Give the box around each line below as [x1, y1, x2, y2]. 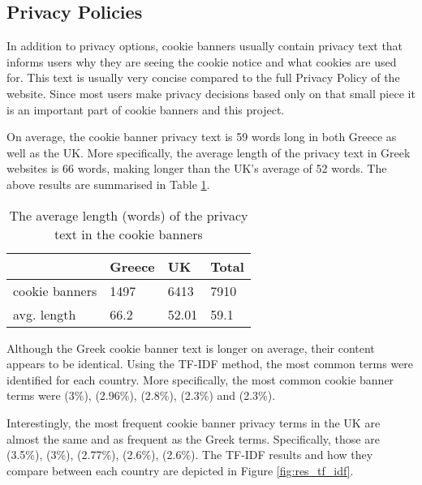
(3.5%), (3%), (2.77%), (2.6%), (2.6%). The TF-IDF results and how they [6, 446, 373, 463]
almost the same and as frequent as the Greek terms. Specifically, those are [6, 430, 380, 447]
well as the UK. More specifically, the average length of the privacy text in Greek [6, 144, 411, 161]
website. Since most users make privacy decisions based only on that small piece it [6, 84, 416, 101]
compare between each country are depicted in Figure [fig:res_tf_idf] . [6, 461, 354, 479]
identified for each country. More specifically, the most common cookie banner [6, 371, 394, 388]
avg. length [13, 304, 76, 324]
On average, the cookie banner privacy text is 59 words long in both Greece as [6, 128, 397, 145]
